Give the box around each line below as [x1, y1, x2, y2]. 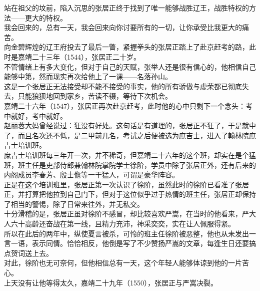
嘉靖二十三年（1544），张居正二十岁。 [17, 51, 140, 62]
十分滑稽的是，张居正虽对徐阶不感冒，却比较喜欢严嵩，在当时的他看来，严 [4, 208, 249, 219]
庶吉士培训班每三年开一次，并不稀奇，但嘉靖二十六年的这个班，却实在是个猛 [4, 149, 256, 160]
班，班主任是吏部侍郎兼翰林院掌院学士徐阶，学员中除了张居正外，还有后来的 [4, 159, 256, 170]
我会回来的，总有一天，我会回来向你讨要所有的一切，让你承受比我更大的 [4, 22, 242, 33]
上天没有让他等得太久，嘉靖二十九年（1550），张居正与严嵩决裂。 [4, 277, 217, 287]
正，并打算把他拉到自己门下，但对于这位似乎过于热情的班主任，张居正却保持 [4, 189, 256, 199]
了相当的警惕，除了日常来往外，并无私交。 [4, 198, 144, 209]
